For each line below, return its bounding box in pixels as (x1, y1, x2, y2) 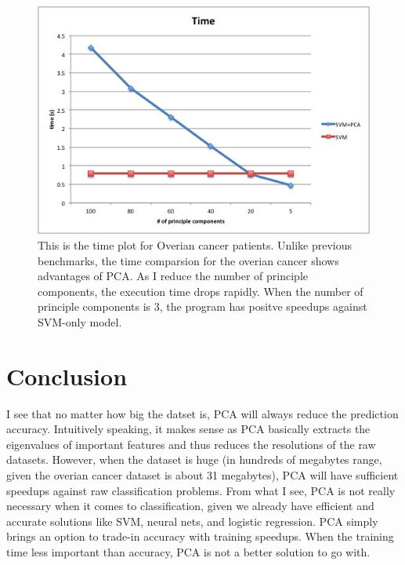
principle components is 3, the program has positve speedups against (38, 298, 367, 315)
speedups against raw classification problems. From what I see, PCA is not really (6, 482, 396, 498)
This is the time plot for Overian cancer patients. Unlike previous (38, 236, 353, 253)
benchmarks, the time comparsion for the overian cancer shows (38, 252, 339, 268)
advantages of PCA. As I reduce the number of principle (38, 268, 309, 284)
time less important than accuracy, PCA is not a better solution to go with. (6, 544, 371, 560)
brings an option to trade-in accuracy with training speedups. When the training (6, 528, 394, 545)
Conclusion (6, 359, 128, 392)
